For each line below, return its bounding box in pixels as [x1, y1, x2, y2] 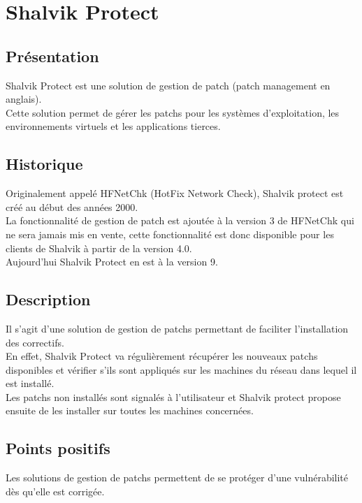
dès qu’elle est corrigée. [6, 483, 105, 498]
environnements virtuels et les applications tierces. [6, 119, 221, 133]
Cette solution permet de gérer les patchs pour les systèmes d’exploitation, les [6, 105, 340, 119]
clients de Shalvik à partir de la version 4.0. [6, 240, 192, 255]
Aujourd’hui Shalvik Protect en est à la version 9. [6, 254, 218, 269]
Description [6, 289, 91, 310]
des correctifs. [6, 335, 64, 349]
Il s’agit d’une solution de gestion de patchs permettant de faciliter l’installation [6, 321, 349, 335]
